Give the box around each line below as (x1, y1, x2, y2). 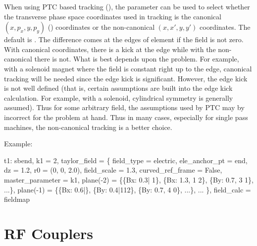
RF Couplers (4, 223, 93, 243)
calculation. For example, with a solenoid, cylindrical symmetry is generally (4, 92, 233, 103)
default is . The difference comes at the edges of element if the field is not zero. (4, 34, 244, 45)
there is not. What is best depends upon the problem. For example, (34, 54, 239, 64)
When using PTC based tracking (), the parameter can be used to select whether (4, 1, 250, 11)
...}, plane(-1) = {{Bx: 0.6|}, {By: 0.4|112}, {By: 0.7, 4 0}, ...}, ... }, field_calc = (4, 184, 251, 194)
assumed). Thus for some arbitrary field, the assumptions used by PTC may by (4, 102, 245, 113)
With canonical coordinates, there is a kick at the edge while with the (4, 44, 216, 54)
